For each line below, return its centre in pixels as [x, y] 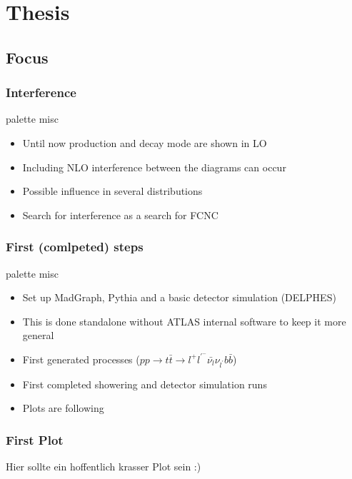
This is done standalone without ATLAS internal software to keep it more [184, 321]
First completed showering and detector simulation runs [145, 384]
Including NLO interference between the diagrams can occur [154, 167]
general [38, 335]
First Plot [35, 439]
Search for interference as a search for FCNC [120, 215]
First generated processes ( [81, 359]
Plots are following [63, 408]
